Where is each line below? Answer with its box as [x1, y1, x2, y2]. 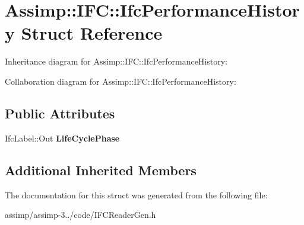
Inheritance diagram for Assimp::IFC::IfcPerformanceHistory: [5, 55, 227, 67]
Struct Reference [21, 21, 163, 45]
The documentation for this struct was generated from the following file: [5, 188, 268, 201]
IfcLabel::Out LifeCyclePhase [5, 131, 120, 144]
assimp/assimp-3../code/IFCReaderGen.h [5, 208, 156, 221]
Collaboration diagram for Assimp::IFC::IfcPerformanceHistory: [5, 75, 236, 87]
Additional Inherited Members [5, 160, 197, 179]
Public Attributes [5, 104, 115, 122]
